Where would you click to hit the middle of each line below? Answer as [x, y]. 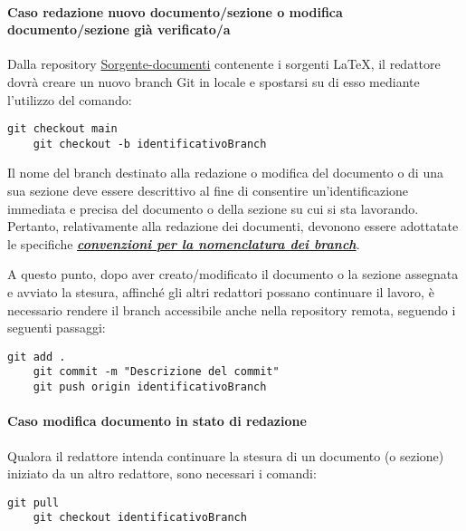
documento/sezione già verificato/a [119, 29]
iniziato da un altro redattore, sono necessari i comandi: [162, 473]
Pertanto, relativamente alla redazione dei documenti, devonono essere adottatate [233, 226]
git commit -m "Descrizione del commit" [156, 372]
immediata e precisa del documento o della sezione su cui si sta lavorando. [213, 208]
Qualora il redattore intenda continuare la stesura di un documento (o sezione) [226, 455]
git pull [33, 502]
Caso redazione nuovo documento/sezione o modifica [175, 11]
